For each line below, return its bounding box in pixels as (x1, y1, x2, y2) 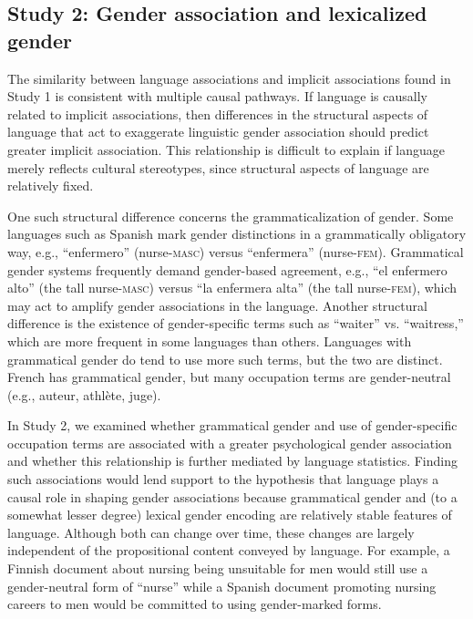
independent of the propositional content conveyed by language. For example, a (7, 541, 450, 560)
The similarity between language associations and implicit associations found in (7, 68, 451, 88)
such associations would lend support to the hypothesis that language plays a (7, 469, 439, 489)
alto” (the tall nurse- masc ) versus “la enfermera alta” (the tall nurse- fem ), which (7, 278, 458, 297)
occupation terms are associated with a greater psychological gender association (7, 433, 452, 452)
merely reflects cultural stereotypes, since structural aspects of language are (7, 158, 429, 177)
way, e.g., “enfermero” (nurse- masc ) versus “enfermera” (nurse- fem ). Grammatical (7, 242, 464, 261)
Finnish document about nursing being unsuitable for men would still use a (7, 559, 428, 578)
